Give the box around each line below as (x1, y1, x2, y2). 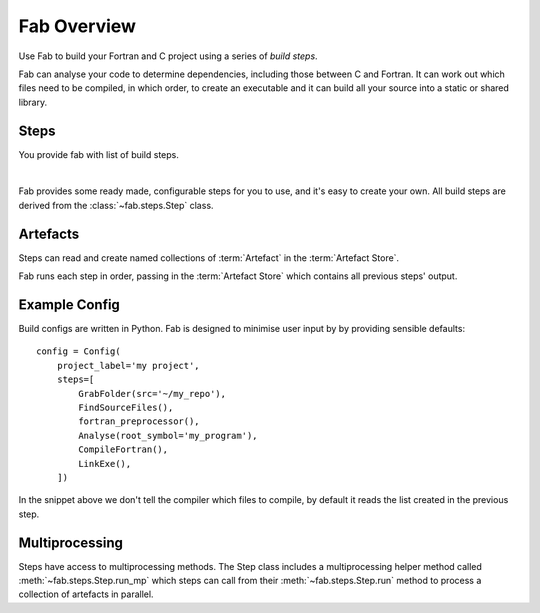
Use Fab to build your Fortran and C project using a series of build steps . (18, 50, 319, 62)
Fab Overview (18, 15, 137, 37)
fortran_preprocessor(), (78, 416, 200, 427)
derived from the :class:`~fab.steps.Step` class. (18, 199, 214, 211)
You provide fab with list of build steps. (18, 148, 180, 160)
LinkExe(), (78, 458, 132, 469)
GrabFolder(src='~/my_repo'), (78, 388, 227, 399)
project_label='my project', (56, 360, 200, 371)
